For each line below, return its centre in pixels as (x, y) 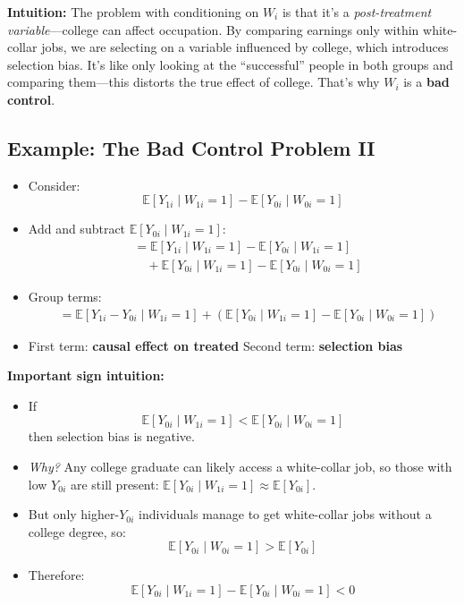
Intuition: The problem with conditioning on (133, 12)
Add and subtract (77, 229)
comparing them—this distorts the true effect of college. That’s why (194, 82)
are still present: (114, 484)
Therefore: (56, 575)
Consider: (54, 185)
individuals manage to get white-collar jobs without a (285, 514)
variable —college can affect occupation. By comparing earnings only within (213, 29)
